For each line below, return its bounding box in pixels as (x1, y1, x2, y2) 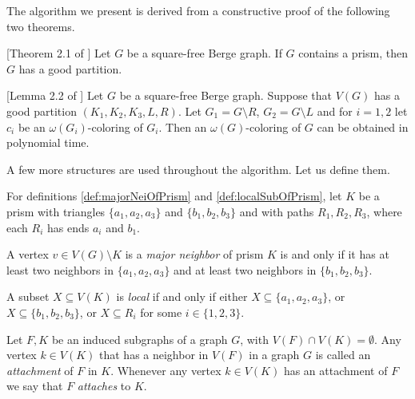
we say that (6, 377, 63, 394)
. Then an (158, 118, 207, 135)
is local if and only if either (116, 288, 248, 305)
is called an (315, 346, 371, 363)
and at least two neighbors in (174, 261, 317, 278)
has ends (46, 219, 90, 235)
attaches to (77, 377, 131, 394)
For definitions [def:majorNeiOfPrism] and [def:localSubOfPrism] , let (6, 188, 342, 204)
